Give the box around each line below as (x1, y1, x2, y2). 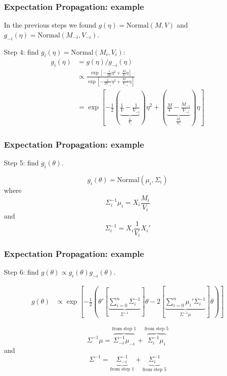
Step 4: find (4, 46, 39, 57)
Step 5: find (4, 157, 39, 168)
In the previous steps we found (4, 20, 96, 30)
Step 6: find (4, 267, 39, 277)
